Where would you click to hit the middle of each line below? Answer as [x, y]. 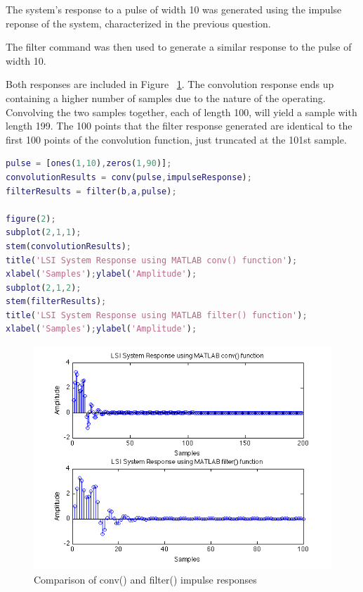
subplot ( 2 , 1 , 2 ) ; [44, 288]
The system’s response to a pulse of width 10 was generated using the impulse [174, 9]
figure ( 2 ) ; [31, 219]
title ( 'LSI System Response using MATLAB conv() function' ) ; [152, 260]
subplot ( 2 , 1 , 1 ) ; [44, 233]
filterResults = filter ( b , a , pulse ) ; [91, 191]
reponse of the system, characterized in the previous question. [138, 23]
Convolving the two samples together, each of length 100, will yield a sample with [181, 112]
